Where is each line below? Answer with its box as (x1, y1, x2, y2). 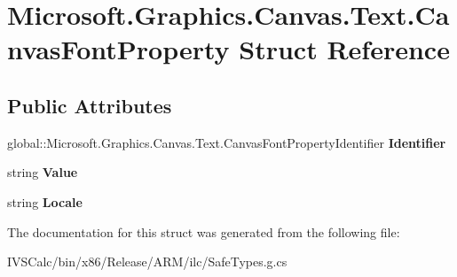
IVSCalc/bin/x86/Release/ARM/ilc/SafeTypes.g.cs (7, 252, 288, 271)
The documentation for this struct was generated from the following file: (7, 222, 400, 241)
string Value (7, 163, 78, 181)
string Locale (7, 192, 83, 211)
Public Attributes (7, 91, 172, 119)
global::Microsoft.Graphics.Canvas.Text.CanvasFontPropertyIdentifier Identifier (7, 133, 446, 151)
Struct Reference (239, 31, 450, 67)
